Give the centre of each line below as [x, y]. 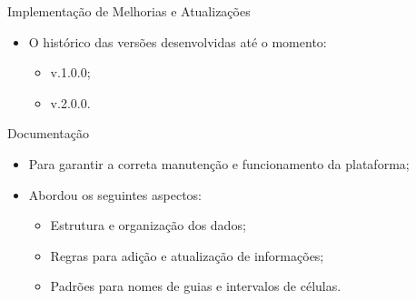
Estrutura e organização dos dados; [148, 225]
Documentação [49, 133]
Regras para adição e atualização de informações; [187, 255]
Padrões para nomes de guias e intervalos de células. [196, 286]
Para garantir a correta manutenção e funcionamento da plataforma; [219, 163]
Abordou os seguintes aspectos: [115, 194]
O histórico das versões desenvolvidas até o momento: [178, 41]
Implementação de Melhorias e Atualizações [129, 11]
